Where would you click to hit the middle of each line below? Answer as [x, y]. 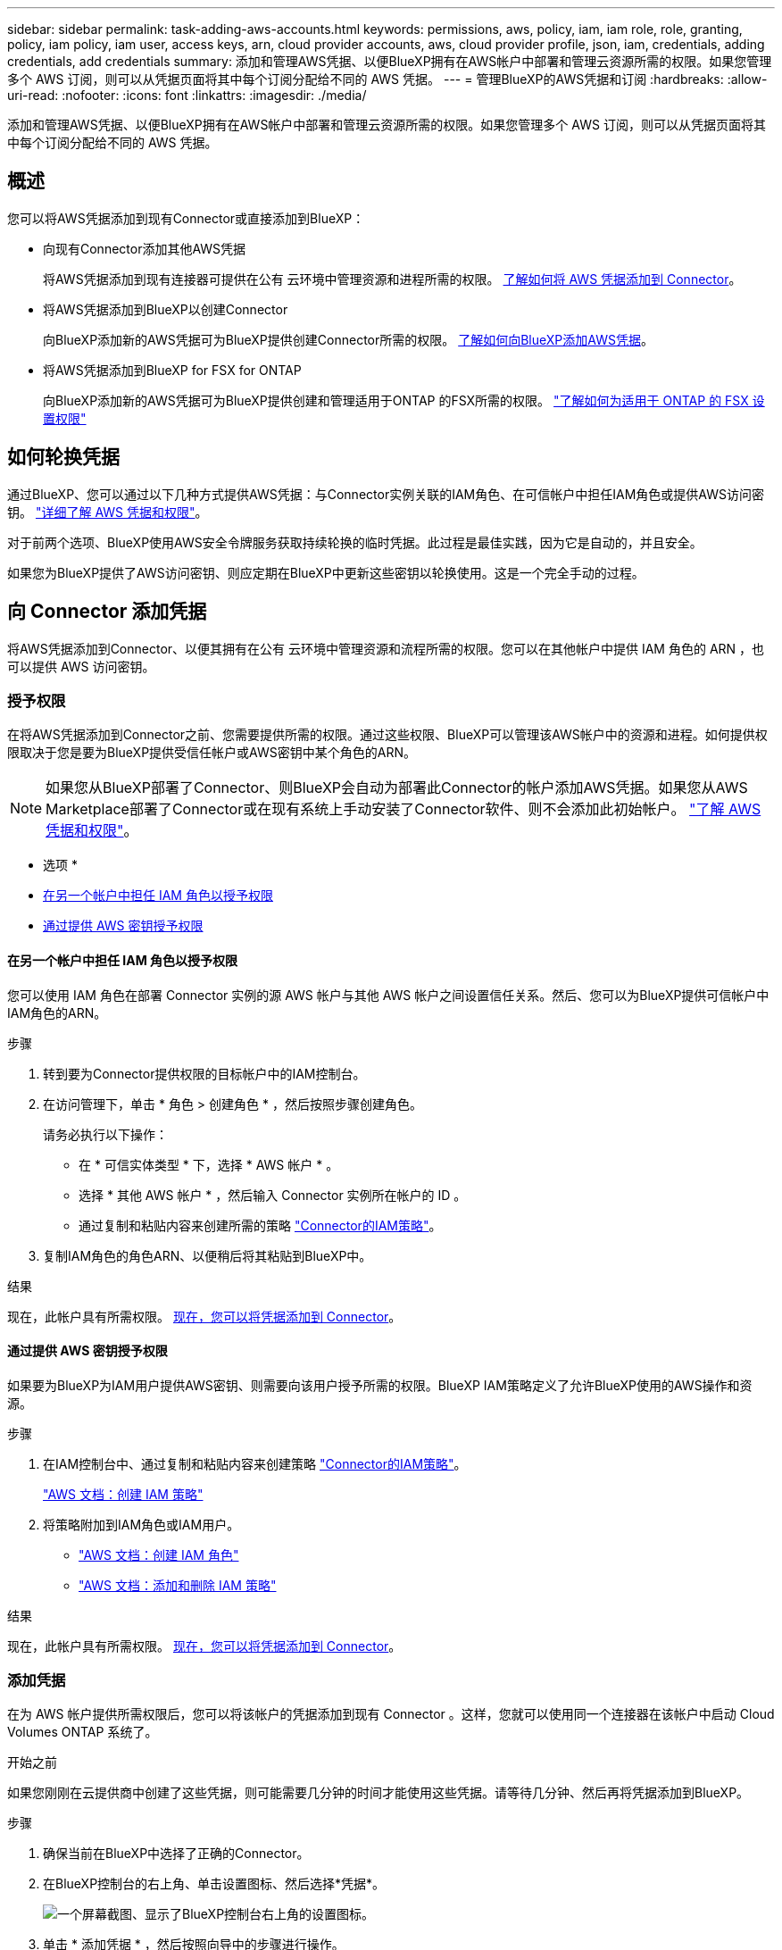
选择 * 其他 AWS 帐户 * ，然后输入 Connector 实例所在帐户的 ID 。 [273, 1195]
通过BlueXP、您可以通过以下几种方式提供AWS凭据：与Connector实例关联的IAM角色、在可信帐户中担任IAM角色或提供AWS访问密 [386, 494]
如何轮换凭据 [63, 457]
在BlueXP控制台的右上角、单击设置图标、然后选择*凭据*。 [214, 1884]
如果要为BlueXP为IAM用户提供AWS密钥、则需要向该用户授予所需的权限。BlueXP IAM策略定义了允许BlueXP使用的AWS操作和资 [380, 1385]
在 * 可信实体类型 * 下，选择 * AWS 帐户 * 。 [209, 1164]
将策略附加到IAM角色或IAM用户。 [141, 1524]
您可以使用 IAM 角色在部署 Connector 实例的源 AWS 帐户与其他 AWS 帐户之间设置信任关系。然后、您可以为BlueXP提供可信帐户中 [388, 995]
